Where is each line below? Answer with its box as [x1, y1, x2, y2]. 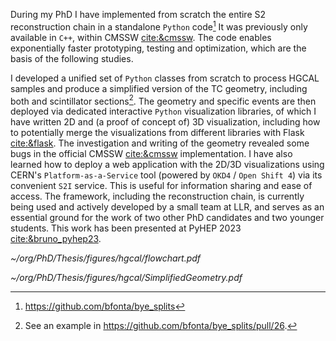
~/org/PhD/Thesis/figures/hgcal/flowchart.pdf [10, 252, 202, 264]
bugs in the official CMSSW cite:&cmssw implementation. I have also [10, 148, 293, 160]
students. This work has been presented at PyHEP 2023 [10, 222, 242, 234]
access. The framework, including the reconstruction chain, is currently [10, 190, 305, 203]
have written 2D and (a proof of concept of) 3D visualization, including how [10, 116, 321, 128]
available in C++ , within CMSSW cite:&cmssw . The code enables [10, 31, 272, 43]
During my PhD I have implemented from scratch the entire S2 [10, 9, 267, 20]
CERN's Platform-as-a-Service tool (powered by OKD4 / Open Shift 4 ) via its [10, 169, 323, 181]
